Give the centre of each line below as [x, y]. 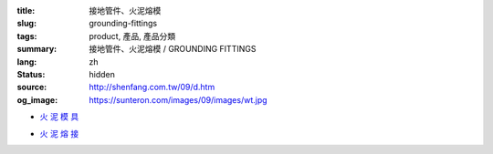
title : [26, 10]
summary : [37, 49]
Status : [31, 74]
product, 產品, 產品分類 [132, 36]
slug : [26, 24]
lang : [27, 62]
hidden [102, 74]
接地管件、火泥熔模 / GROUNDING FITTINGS [173, 49]
